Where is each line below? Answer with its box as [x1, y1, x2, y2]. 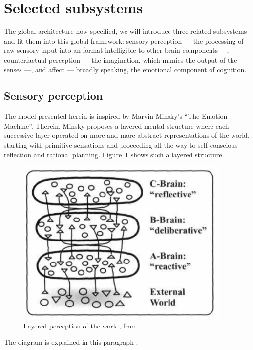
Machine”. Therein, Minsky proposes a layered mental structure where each [4, 120, 229, 131]
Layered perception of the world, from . [23, 320, 142, 330]
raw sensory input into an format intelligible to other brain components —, [4, 45, 229, 55]
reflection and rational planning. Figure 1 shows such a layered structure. [4, 149, 224, 159]
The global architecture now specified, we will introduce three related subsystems [4, 26, 247, 36]
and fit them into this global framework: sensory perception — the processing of [4, 35, 244, 45]
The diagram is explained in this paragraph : [4, 337, 138, 347]
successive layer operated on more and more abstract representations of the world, [4, 130, 250, 140]
